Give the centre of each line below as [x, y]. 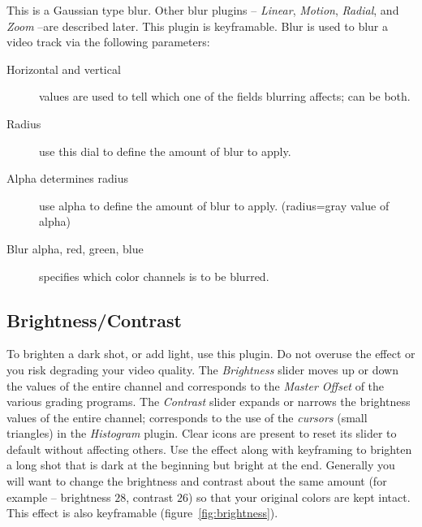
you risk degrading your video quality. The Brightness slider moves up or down [202, 369]
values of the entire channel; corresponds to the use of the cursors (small [187, 417]
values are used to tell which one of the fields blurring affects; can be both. [225, 96]
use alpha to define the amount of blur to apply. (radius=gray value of [214, 205]
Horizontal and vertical [64, 69]
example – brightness [59, 497]
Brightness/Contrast [94, 320]
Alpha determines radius [67, 178]
